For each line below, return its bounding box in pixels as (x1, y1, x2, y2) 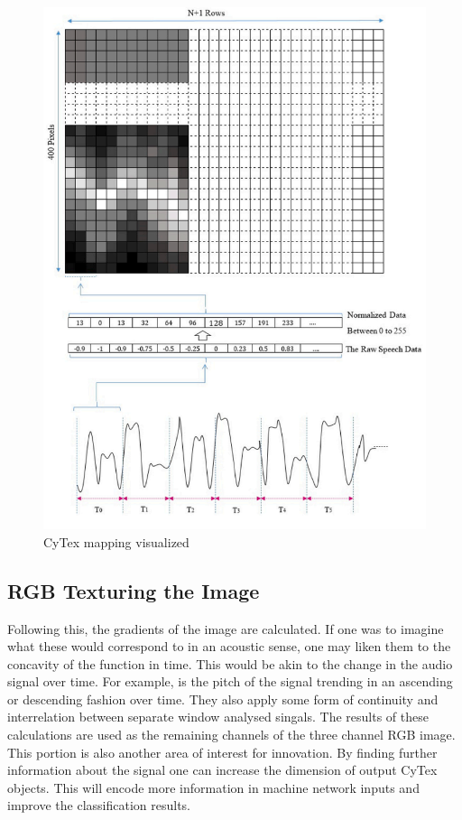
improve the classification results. (7, 796, 190, 815)
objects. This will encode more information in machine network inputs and (7, 778, 420, 797)
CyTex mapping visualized (43, 532, 189, 551)
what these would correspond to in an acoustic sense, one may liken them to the (7, 637, 451, 656)
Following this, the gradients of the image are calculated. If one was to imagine (7, 619, 444, 638)
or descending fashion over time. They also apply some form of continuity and (7, 689, 439, 708)
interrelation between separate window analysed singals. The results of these (7, 707, 429, 726)
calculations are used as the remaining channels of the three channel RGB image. (7, 725, 456, 744)
